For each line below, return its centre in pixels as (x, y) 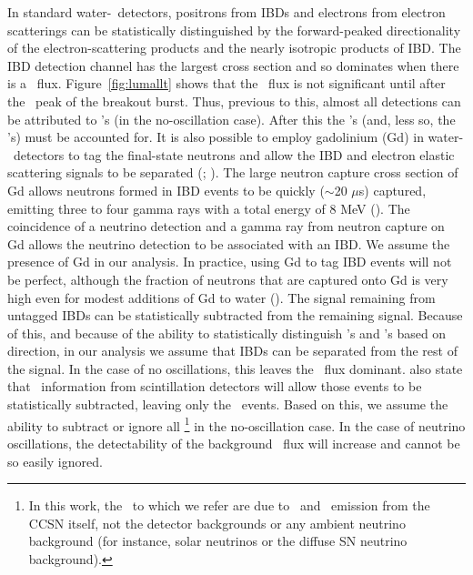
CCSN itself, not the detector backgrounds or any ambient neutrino (217, 523)
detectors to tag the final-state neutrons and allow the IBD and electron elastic (234, 154)
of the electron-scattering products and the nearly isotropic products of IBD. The (234, 48)
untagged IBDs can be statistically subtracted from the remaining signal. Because (235, 315)
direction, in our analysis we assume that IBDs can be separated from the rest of (232, 351)
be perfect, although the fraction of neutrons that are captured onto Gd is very (228, 279)
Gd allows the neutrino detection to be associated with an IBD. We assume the (229, 243)
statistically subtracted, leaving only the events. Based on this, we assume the (228, 404)
